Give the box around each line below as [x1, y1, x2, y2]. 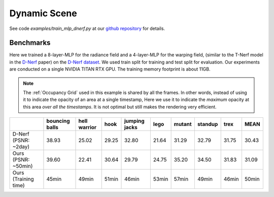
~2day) [12, 143, 30, 150]
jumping [124, 117, 145, 124]
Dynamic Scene [9, 8, 77, 19]
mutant [174, 121, 192, 128]
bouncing [46, 117, 71, 124]
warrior [78, 124, 97, 131]
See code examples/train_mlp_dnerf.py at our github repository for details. [9, 25, 165, 31]
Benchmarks [9, 39, 51, 47]
